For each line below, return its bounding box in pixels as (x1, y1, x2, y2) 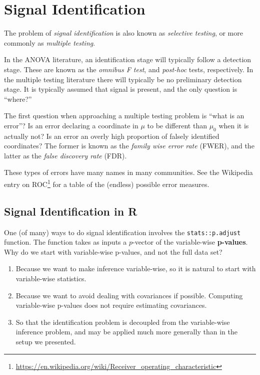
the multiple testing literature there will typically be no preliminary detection (4, 74, 242, 84)
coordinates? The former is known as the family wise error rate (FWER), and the (4, 140, 254, 151)
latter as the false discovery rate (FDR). (4, 150, 127, 160)
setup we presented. (15, 336, 76, 346)
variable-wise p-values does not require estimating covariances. (15, 300, 207, 310)
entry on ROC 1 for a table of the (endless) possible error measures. (4, 177, 209, 189)
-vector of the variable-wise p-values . (132, 237, 248, 247)
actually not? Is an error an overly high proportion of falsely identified (4, 130, 219, 141)
